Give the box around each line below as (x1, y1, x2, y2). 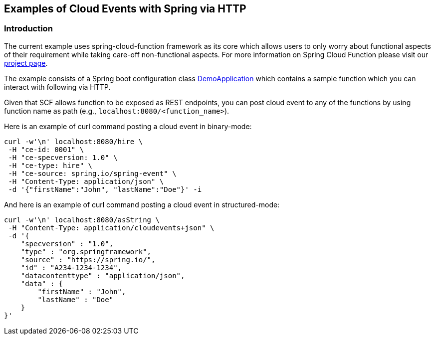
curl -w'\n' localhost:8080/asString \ (4, 215, 160, 224)
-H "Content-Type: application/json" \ (8, 177, 164, 185)
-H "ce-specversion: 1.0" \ (8, 153, 118, 162)
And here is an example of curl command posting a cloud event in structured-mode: (4, 200, 280, 209)
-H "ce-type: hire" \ (8, 161, 93, 169)
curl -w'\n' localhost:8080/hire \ (4, 137, 143, 146)
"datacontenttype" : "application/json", (20, 271, 185, 280)
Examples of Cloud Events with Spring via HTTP (4, 2, 246, 15)
